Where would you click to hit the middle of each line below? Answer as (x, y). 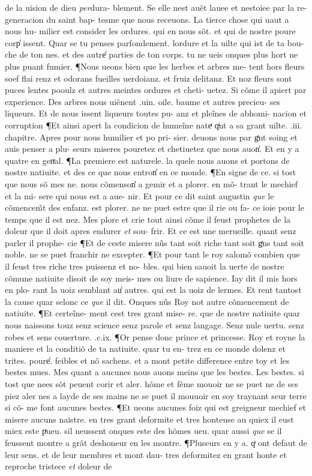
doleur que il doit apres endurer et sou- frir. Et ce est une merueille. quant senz (151, 231)
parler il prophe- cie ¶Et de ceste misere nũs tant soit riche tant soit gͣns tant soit (155, 242)
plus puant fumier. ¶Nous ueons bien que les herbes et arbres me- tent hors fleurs (155, 66)
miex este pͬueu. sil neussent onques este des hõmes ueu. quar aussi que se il (143, 431)
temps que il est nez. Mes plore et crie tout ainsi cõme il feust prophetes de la (148, 219)
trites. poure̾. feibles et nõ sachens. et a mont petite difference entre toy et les (147, 360)
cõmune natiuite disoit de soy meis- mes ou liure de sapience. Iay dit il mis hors (151, 278)
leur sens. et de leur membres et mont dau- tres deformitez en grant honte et (146, 454)
